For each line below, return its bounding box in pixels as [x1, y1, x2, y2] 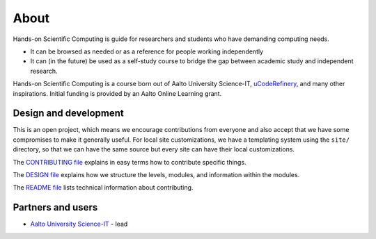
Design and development [13, 108, 125, 119]
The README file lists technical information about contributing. [13, 183, 194, 192]
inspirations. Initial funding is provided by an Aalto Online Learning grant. [13, 89, 222, 97]
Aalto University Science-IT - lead [30, 220, 128, 229]
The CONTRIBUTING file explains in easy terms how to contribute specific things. [13, 158, 246, 166]
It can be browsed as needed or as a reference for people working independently [30, 47, 264, 56]
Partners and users [13, 201, 98, 213]
